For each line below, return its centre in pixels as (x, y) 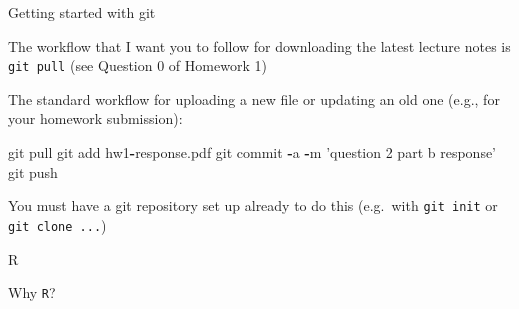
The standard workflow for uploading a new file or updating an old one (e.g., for (254, 98)
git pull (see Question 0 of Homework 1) (137, 65)
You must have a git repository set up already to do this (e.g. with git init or (253, 205)
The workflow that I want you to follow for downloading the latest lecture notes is (259, 45)
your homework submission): (95, 118)
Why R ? (32, 292)
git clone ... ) (57, 224)
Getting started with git (82, 12)
